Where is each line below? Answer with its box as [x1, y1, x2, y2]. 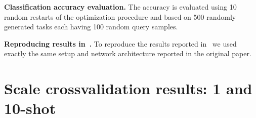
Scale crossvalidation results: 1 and [4, 78, 252, 99]
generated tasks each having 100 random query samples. [4, 21, 178, 32]
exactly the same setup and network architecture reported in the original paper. [4, 48, 251, 59]
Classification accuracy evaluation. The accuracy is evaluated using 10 [4, 2, 237, 12]
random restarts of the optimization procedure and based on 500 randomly [4, 11, 236, 22]
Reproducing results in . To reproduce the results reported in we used [4, 38, 237, 49]
